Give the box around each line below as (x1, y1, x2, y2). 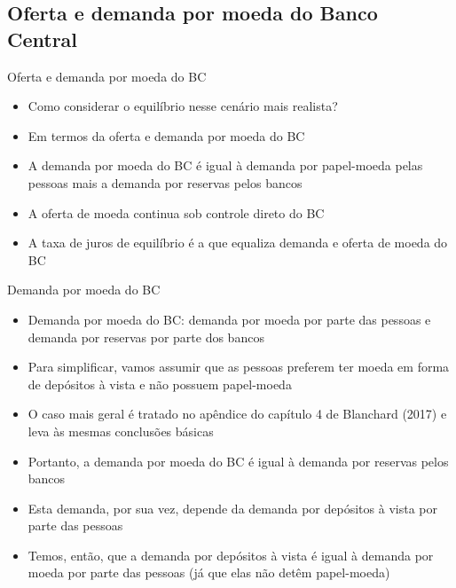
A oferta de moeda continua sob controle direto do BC (28, 203, 325, 222)
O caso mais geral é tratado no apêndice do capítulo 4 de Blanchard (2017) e (28, 404, 447, 423)
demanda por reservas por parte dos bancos (28, 327, 264, 346)
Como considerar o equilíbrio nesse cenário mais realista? (28, 97, 338, 115)
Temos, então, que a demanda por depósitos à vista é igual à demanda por (28, 545, 434, 564)
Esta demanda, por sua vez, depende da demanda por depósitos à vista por (28, 498, 437, 517)
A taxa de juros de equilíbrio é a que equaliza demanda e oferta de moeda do (28, 233, 448, 252)
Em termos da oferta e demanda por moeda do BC (28, 126, 305, 145)
